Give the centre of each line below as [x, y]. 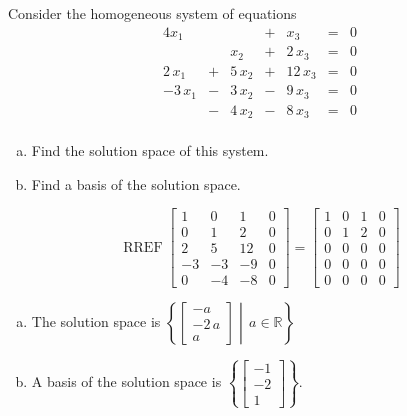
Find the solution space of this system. [150, 150]
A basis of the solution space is [126, 381]
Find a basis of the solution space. [136, 183]
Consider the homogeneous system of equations [152, 13]
